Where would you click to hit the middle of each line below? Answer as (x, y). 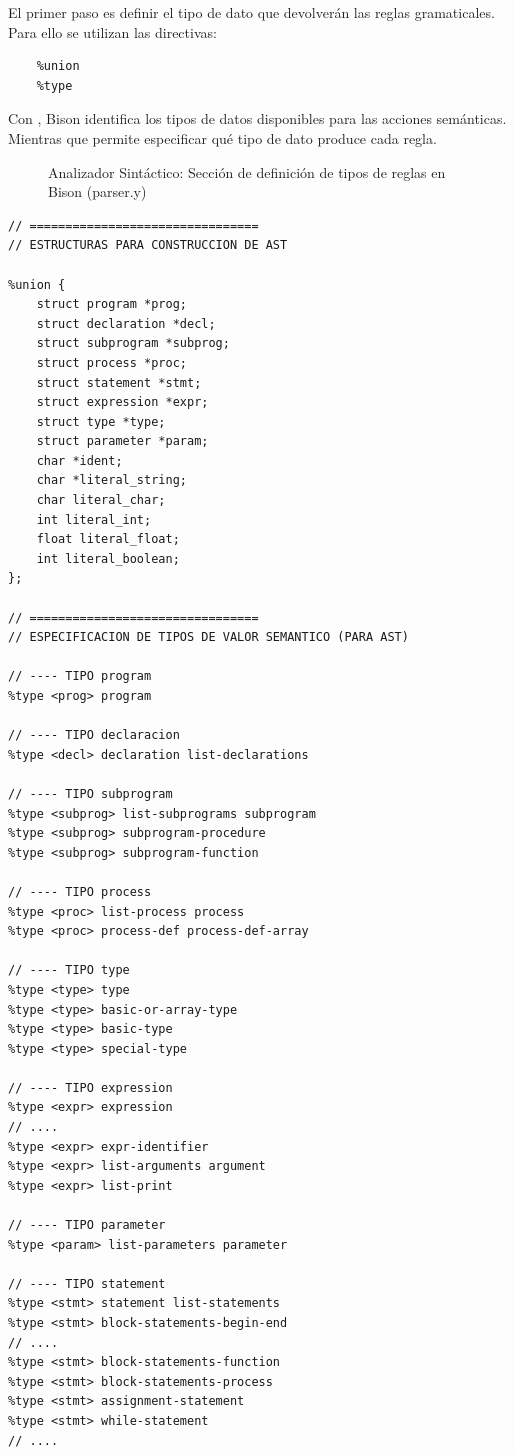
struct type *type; (101, 421)
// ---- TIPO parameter (87, 1225)
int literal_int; (94, 519)
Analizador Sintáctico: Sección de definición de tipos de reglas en (247, 171)
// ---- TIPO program (80, 676)
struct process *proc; (111, 362)
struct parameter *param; (122, 441)
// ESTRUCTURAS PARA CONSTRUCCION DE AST (148, 245)
